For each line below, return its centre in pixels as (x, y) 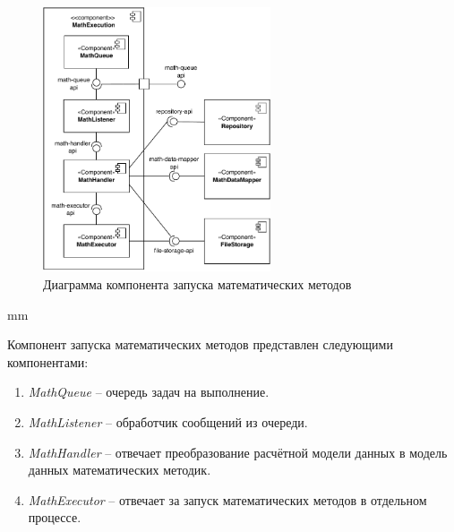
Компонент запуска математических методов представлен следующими (200, 344)
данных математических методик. (120, 470)
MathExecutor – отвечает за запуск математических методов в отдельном (227, 499)
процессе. (55, 517)
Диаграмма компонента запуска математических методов (197, 283)
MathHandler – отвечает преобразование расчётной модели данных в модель (238, 452)
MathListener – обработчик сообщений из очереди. (168, 421)
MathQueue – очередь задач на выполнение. (149, 392)
